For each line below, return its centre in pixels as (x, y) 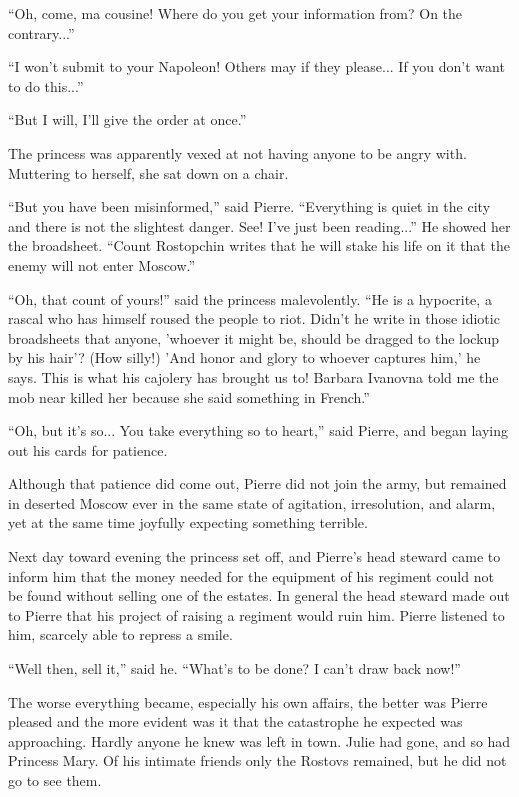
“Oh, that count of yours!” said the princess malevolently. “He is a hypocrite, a (250, 298)
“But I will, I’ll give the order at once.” (127, 119)
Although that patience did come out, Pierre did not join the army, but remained (257, 483)
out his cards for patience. (88, 449)
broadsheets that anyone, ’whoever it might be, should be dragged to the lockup (254, 337)
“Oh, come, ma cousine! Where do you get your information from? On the (235, 13)
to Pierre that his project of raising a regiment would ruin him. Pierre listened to (256, 614)
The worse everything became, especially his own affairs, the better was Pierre (248, 701)
